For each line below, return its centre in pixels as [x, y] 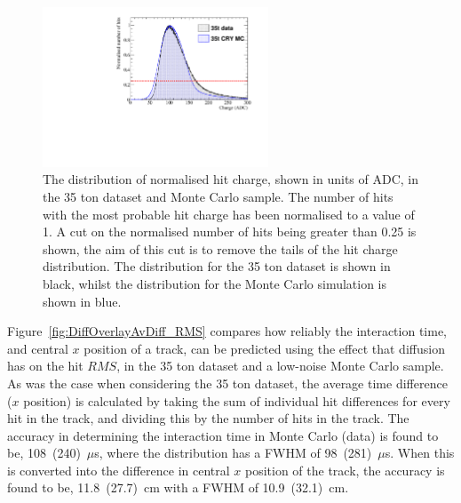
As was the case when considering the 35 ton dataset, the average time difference [227, 383]
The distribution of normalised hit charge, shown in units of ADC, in [230, 179]
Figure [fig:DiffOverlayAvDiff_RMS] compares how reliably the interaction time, [227, 331]
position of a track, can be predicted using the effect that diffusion [264, 348]
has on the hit [45, 366]
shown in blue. [82, 301]
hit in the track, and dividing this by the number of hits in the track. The [208, 418]
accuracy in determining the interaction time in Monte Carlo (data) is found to [223, 435]
